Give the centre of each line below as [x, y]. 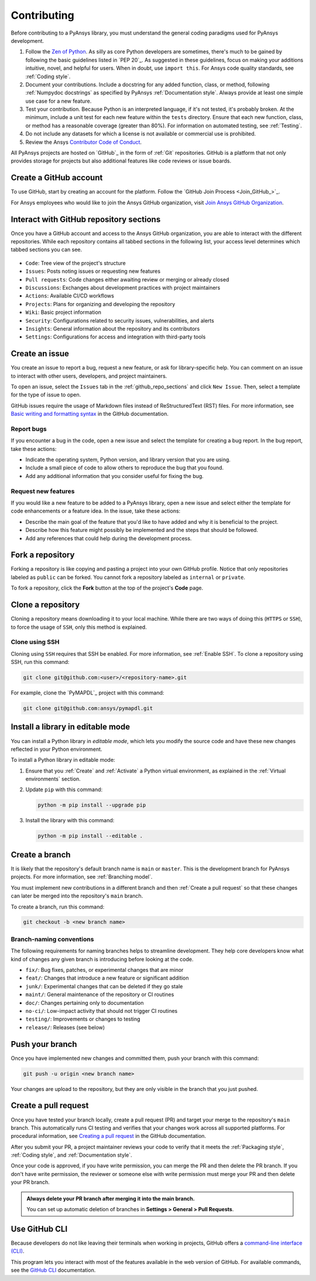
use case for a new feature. [59, 101]
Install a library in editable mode [71, 727]
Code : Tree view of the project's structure [75, 263]
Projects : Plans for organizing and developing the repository [100, 304]
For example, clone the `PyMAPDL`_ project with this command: [87, 693]
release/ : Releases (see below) [65, 1027]
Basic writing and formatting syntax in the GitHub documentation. [90, 414]
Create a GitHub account [57, 178]
